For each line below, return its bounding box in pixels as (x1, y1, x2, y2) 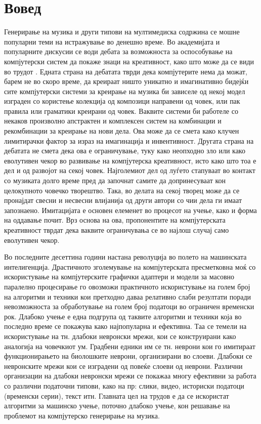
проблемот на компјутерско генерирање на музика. (4, 410, 160, 420)
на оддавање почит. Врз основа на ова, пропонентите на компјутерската (4, 215, 226, 225)
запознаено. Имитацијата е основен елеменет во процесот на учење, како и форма (4, 204, 257, 215)
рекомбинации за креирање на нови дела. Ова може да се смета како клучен (4, 125, 239, 136)
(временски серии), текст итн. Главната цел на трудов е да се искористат (4, 390, 229, 401)
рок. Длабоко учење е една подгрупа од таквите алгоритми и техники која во (4, 311, 242, 321)
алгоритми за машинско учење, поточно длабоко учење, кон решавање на (4, 400, 230, 411)
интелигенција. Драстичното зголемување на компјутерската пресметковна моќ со (4, 261, 256, 272)
